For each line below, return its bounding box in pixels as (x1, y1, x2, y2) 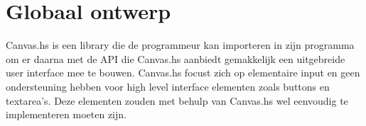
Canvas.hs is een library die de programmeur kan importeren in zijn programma (6, 38, 355, 52)
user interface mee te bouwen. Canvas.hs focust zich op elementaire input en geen (6, 65, 360, 80)
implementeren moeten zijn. (6, 107, 127, 122)
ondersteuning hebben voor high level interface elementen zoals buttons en (6, 79, 330, 93)
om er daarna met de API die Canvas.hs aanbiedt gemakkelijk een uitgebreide (6, 51, 345, 66)
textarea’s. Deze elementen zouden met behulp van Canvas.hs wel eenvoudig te (6, 93, 348, 108)
